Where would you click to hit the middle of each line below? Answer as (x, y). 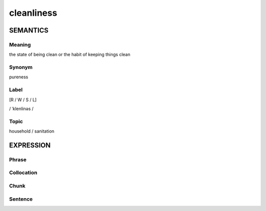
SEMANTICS (29, 30)
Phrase (18, 159)
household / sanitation (32, 131)
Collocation (23, 173)
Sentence (21, 199)
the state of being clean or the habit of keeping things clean (70, 55)
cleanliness (33, 13)
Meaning (20, 44)
